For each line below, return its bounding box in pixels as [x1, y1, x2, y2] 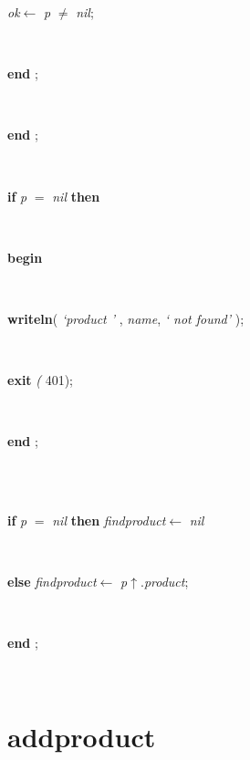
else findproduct [7, 572, 97, 591]
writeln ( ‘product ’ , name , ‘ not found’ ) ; [7, 308, 245, 328]
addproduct [7, 717, 156, 755]
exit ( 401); [7, 370, 74, 390]
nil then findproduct [52, 511, 166, 530]
